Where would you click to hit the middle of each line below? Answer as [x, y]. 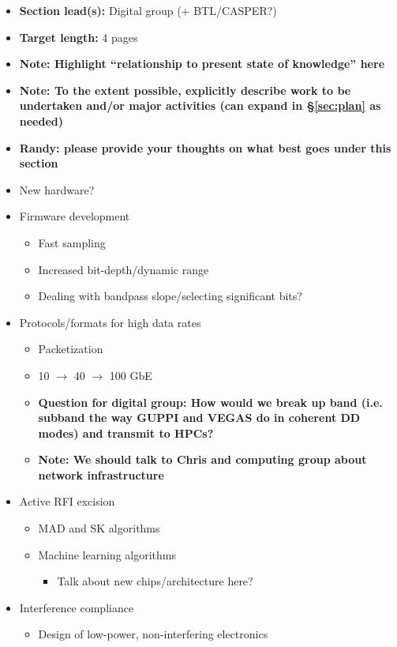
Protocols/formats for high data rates [110, 322]
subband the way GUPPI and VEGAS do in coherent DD [199, 418]
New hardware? [57, 189]
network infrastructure [101, 474]
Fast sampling [72, 242]
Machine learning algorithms [107, 554]
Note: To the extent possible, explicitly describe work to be [185, 90]
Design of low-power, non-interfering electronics [153, 634]
